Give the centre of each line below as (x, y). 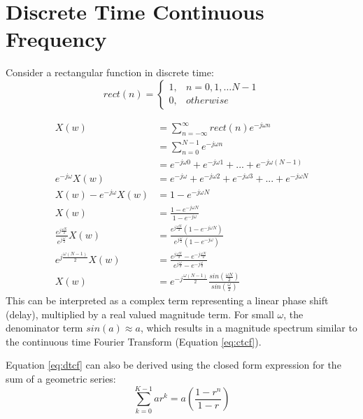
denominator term (44, 328)
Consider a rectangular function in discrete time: (110, 72)
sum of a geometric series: (61, 379)
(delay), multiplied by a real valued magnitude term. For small (140, 314)
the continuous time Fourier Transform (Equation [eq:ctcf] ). (134, 341)
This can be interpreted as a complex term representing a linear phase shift (167, 300)
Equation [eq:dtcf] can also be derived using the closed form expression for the (173, 365)
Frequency (56, 39)
